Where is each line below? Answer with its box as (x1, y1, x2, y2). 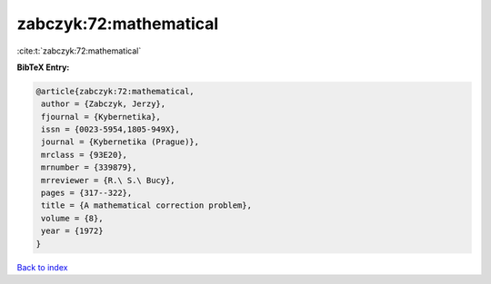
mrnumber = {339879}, (41, 162, 137, 172)
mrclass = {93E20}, (41, 150, 127, 160)
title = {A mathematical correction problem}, (41, 201, 252, 211)
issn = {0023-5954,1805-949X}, (41, 124, 181, 135)
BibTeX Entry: (16, 62, 70, 73)
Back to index (16, 261, 68, 272)
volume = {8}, (41, 213, 104, 223)
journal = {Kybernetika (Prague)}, (41, 137, 200, 147)
